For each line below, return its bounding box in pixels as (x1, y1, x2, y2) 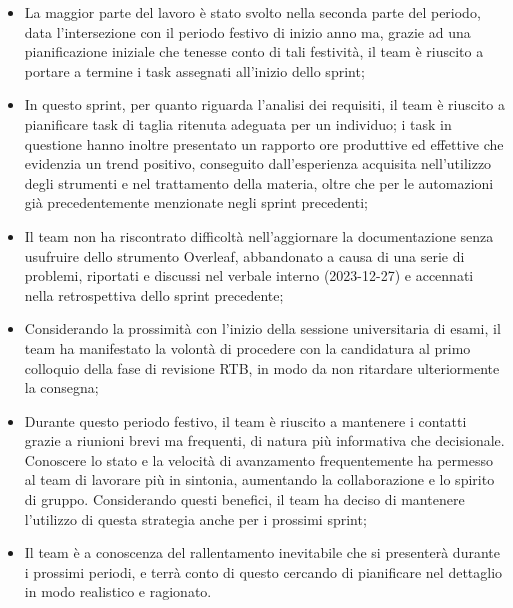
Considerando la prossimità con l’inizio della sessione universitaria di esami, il (24, 318, 501, 339)
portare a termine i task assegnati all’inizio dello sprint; (24, 60, 365, 81)
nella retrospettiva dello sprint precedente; (24, 284, 284, 305)
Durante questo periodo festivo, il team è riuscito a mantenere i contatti (24, 410, 467, 431)
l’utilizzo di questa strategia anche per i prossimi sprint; (24, 508, 367, 529)
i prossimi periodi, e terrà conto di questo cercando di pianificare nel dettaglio (24, 561, 503, 582)
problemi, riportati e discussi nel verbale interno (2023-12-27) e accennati (24, 265, 474, 286)
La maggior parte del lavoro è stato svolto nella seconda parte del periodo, (24, 2, 481, 22)
